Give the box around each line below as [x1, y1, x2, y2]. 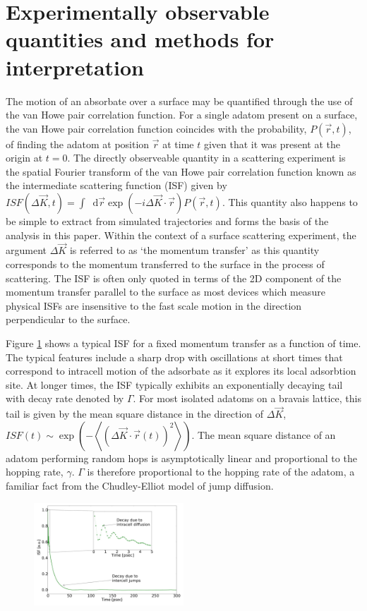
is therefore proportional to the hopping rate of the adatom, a [87, 464, 355, 479]
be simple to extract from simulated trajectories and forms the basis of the [6, 214, 329, 229]
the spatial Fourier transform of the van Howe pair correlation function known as [6, 164, 356, 179]
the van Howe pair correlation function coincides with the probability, [6, 121, 307, 135]
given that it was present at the [203, 136, 341, 151]
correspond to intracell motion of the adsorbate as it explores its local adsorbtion [6, 363, 356, 378]
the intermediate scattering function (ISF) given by [6, 178, 227, 193]
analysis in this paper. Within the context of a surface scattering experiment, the [6, 227, 356, 242]
